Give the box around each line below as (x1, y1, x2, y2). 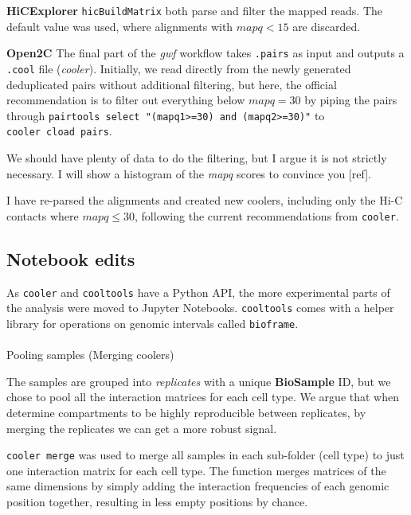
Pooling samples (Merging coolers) (6, 346, 174, 363)
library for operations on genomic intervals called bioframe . (6, 315, 299, 332)
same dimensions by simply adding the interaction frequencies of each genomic (6, 478, 389, 494)
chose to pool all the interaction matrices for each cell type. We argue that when (6, 388, 399, 405)
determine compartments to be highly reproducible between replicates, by (6, 404, 366, 421)
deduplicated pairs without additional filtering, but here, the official (6, 76, 337, 92)
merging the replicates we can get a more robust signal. (6, 419, 277, 436)
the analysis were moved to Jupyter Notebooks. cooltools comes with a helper (6, 299, 394, 316)
